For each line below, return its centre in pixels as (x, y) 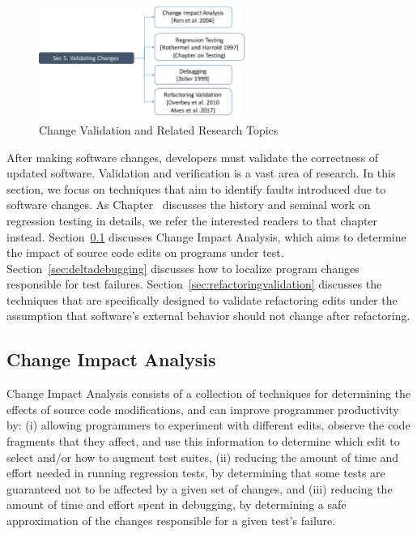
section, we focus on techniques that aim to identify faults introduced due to (196, 188)
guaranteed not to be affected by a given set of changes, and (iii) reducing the (200, 488)
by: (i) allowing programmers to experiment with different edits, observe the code (208, 425)
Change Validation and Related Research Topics (159, 129)
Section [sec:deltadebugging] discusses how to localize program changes (183, 268)
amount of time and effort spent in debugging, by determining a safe (177, 504)
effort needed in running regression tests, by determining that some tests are (196, 473)
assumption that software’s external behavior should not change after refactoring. (208, 316)
